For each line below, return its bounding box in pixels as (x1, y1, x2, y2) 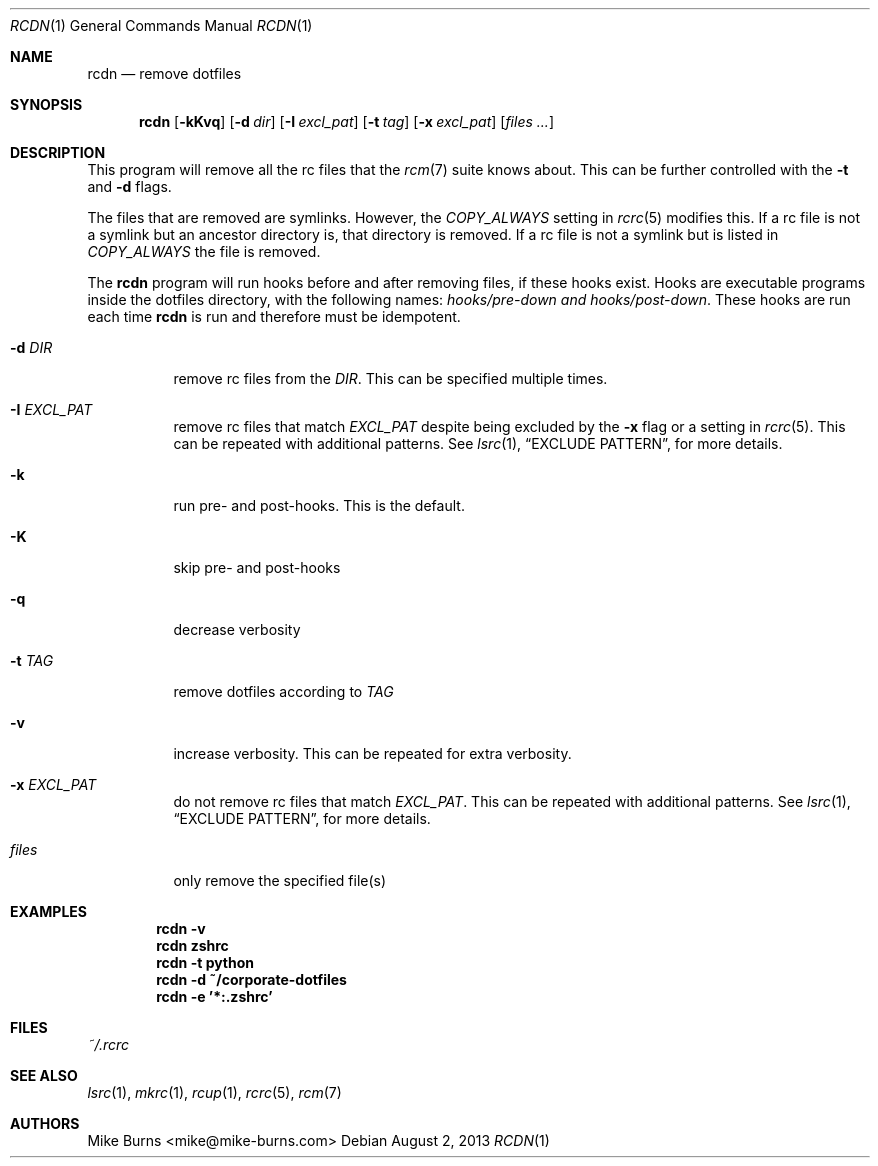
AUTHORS (10, 1115, 80, 1132)
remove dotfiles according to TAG (173, 683, 394, 700)
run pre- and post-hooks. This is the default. (173, 497, 465, 514)
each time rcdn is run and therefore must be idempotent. (87, 308, 461, 325)
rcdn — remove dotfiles (87, 65, 242, 82)
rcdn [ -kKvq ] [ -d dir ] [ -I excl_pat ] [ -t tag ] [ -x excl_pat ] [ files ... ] (139, 113, 554, 130)
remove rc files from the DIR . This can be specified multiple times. (173, 370, 608, 387)
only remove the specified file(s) (173, 872, 387, 889)
